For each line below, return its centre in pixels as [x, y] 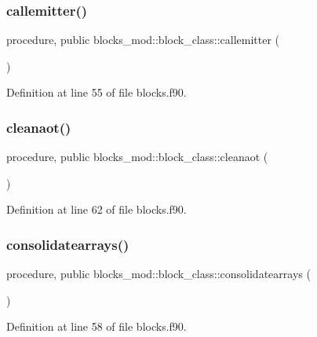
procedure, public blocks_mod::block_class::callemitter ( [143, 40]
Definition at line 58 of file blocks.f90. [97, 326]
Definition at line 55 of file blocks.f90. [97, 92]
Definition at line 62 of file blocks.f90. [97, 209]
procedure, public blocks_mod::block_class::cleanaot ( [137, 157]
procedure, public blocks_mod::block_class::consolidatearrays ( [158, 274]
